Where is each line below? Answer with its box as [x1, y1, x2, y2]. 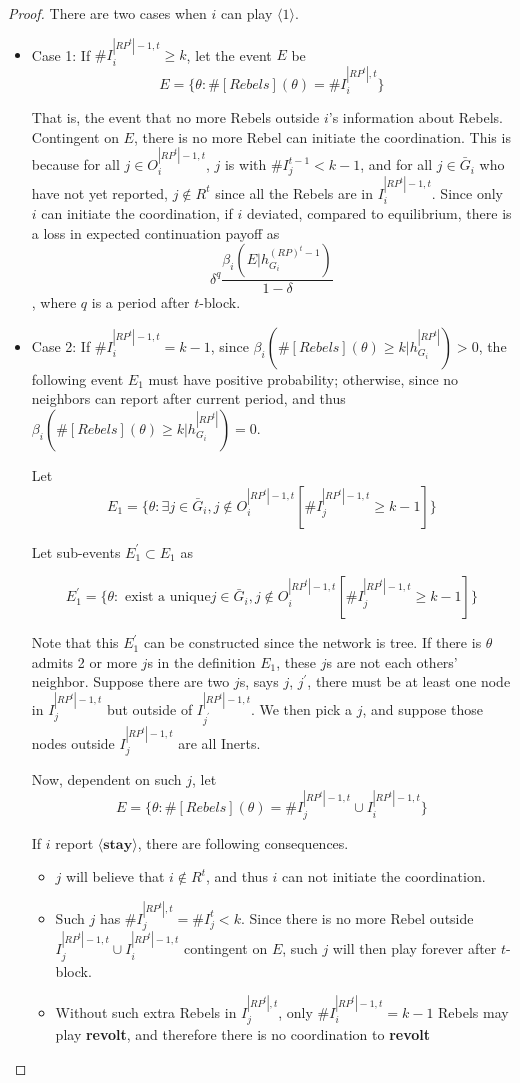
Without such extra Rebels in [55, 1001, 237, 1022]
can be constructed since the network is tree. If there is [143, 632, 482, 653]
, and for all [360, 154, 433, 175]
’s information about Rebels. [328, 107, 503, 128]
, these [276, 651, 317, 672]
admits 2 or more [31, 651, 137, 672]
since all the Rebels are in [215, 182, 374, 203]
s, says [239, 671, 279, 692]
